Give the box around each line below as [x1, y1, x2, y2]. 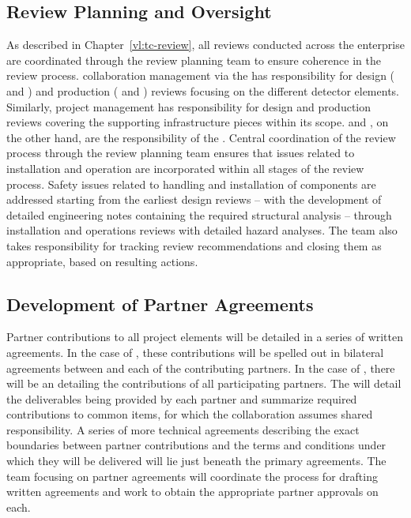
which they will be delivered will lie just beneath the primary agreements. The [6, 452, 386, 469]
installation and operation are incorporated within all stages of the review [6, 160, 364, 176]
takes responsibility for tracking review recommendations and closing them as [6, 237, 382, 253]
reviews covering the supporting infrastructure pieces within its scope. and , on [6, 114, 389, 130]
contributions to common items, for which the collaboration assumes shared [6, 406, 373, 422]
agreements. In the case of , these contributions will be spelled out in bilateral [6, 343, 384, 360]
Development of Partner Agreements [6, 291, 314, 316]
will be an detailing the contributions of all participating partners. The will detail [6, 375, 402, 392]
